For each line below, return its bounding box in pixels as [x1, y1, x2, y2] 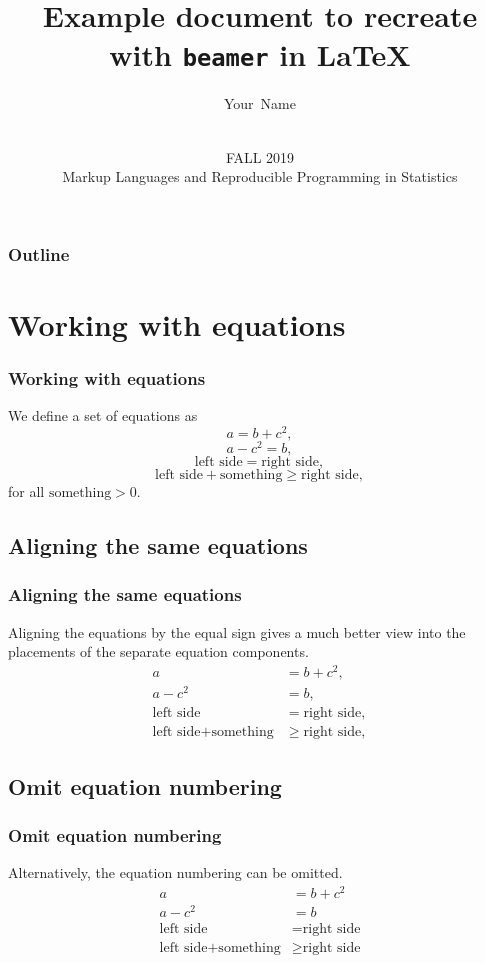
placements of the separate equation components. [8, 641, 309, 662]
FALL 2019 [225, 146, 295, 167]
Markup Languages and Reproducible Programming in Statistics [62, 166, 458, 187]
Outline [8, 241, 70, 266]
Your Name [224, 93, 296, 114]
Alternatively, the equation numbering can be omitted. [8, 862, 343, 883]
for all [8, 481, 45, 502]
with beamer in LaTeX [109, 34, 411, 75]
